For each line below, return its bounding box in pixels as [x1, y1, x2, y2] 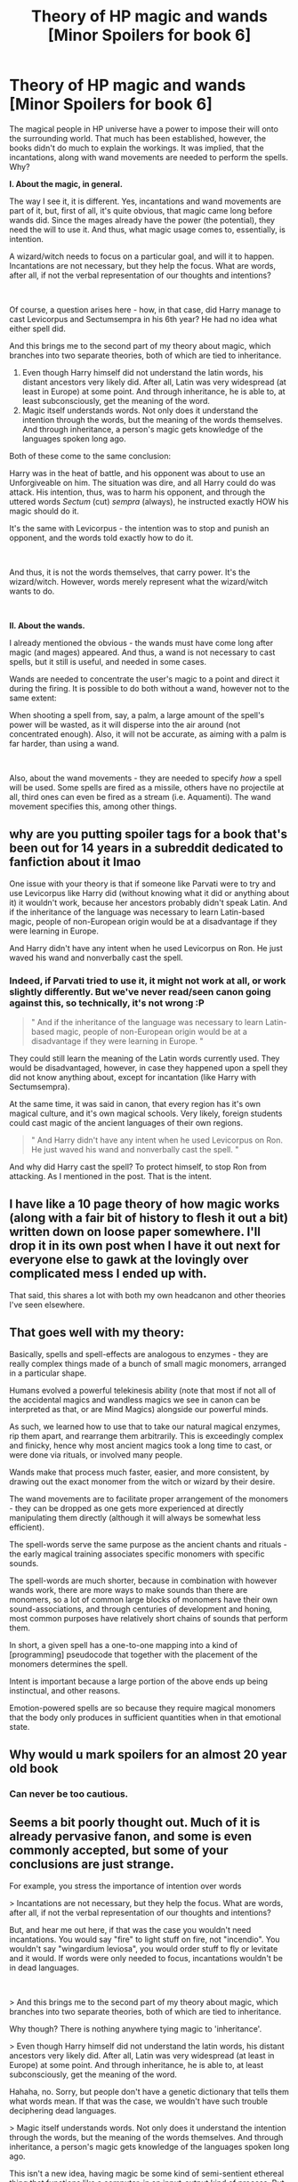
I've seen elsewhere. [9, 1299, 85, 1310]
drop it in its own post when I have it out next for [9, 1239, 281, 1254]
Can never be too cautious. [9, 1787, 129, 1799]
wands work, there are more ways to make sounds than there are [9, 1584, 248, 1595]
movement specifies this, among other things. [9, 801, 178, 812]
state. [9, 1721, 30, 1732]
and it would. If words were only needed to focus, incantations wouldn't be [9, 1952, 283, 1963]
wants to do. [9, 586, 55, 596]
